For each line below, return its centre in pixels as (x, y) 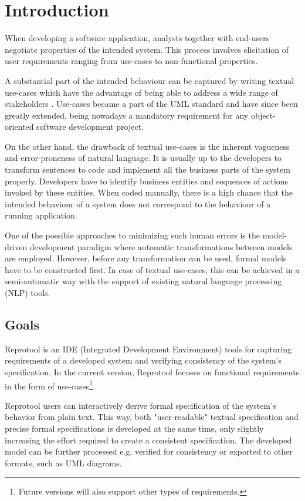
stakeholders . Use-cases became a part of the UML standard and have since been (151, 104)
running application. (41, 215)
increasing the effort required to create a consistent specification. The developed (148, 440)
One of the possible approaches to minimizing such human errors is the (132, 235)
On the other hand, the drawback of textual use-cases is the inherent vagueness (147, 146)
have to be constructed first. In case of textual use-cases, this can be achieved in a (152, 269)
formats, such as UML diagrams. (63, 463)
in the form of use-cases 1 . (50, 385)
